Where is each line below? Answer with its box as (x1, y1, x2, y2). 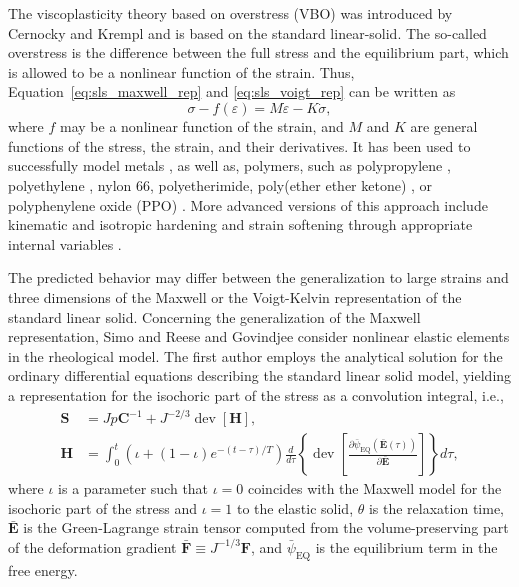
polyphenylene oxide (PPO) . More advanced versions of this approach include (8, 194, 488, 215)
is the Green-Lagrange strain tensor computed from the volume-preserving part (23, 517, 509, 538)
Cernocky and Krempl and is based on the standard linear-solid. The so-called (8, 22, 487, 43)
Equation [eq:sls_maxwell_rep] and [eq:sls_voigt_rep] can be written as (8, 81, 456, 102)
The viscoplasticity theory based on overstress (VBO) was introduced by (8, 3, 453, 23)
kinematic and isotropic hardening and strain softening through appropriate (8, 214, 473, 235)
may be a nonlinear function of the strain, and (60, 116, 344, 137)
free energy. (8, 559, 78, 580)
